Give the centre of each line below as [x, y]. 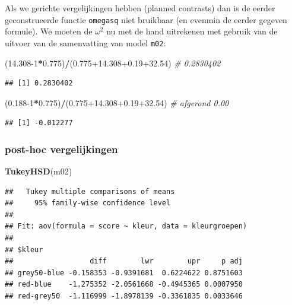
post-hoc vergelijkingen [61, 149]
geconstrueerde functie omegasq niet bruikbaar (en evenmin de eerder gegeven [146, 19]
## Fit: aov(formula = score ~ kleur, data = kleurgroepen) [126, 226]
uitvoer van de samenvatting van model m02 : [85, 42]
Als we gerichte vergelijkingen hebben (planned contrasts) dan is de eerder [140, 8]
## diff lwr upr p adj [124, 261]
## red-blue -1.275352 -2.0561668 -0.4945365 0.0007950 [124, 285]
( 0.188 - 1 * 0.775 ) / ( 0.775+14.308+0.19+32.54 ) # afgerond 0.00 [117, 102]
